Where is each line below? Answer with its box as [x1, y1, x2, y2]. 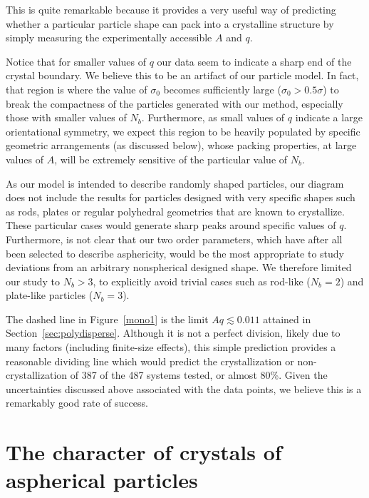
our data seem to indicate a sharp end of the [157, 54, 352, 68]
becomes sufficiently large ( [163, 81, 281, 96]
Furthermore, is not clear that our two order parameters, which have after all [6, 231, 343, 246]
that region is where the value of [6, 81, 147, 96]
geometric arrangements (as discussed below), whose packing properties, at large [6, 138, 357, 153]
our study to [6, 273, 60, 288]
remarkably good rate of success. [6, 395, 148, 410]
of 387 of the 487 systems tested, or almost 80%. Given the [70, 367, 328, 382]
